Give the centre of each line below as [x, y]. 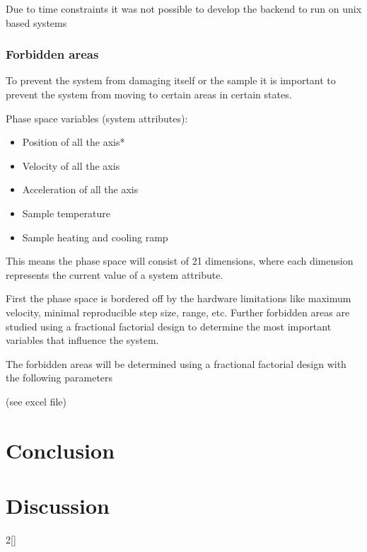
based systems [36, 22]
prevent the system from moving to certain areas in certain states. [149, 94]
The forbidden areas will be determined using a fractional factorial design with [176, 363]
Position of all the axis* [74, 142]
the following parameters [59, 378]
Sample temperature [66, 213]
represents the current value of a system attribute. [115, 274]
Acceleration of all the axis [80, 189]
